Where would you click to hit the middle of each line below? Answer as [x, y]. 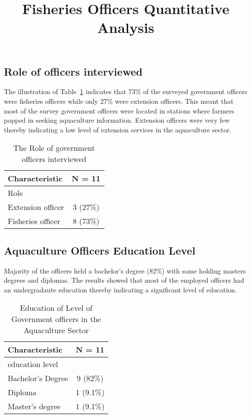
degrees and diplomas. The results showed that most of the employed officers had [124, 280]
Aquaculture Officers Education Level [100, 250]
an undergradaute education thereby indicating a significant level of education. [120, 289]
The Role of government [54, 148]
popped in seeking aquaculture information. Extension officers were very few [117, 120]
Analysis [126, 27]
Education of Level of [56, 308]
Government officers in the [56, 319]
